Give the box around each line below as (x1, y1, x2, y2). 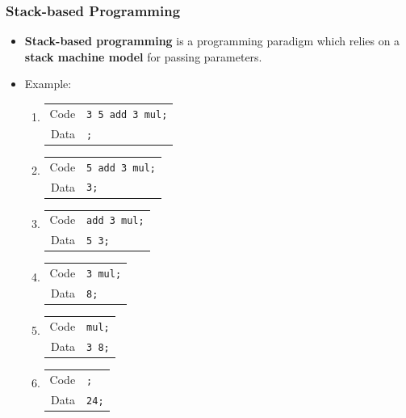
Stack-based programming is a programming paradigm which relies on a (24, 32, 400, 49)
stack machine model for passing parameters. (24, 48, 262, 65)
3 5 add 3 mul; (86, 108, 168, 120)
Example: (24, 75, 72, 92)
